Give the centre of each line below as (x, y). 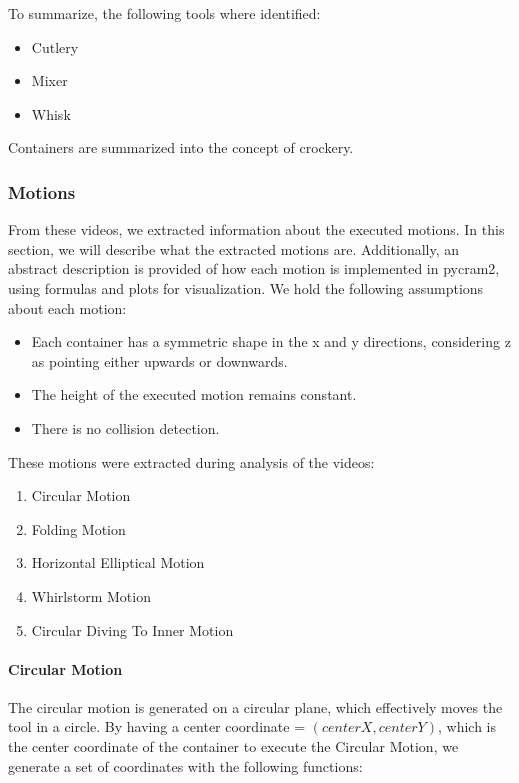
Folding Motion (78, 528)
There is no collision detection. (125, 427)
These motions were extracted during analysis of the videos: (191, 461)
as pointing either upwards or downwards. (159, 360)
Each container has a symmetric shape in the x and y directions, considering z (271, 341)
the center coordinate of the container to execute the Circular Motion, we (233, 746)
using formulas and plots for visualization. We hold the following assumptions (246, 287)
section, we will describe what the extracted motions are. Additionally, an (234, 248)
